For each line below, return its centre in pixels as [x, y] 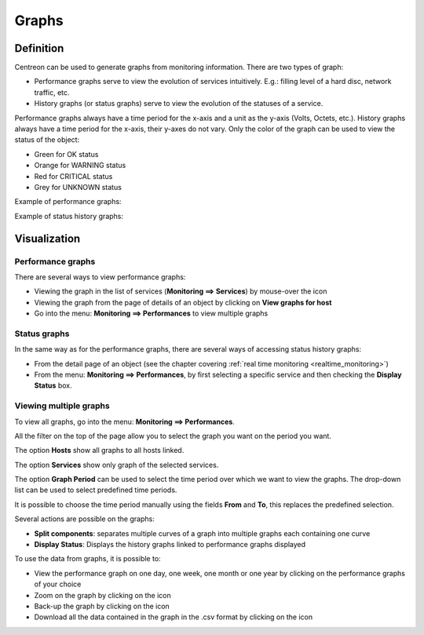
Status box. [53, 385]
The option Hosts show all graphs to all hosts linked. [99, 451]
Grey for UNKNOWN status [78, 187]
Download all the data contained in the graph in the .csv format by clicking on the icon [174, 617]
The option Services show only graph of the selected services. [117, 465]
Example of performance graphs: [68, 202]
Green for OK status [66, 154]
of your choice [58, 584]
